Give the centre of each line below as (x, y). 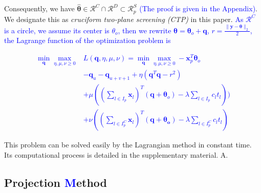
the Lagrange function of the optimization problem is (88, 40)
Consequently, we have (39, 8)
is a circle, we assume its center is (57, 30)
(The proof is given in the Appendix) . (198, 8)
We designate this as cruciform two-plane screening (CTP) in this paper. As (124, 19)
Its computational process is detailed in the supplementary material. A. (116, 154)
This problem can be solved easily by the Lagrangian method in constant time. (128, 145)
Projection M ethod (56, 182)
